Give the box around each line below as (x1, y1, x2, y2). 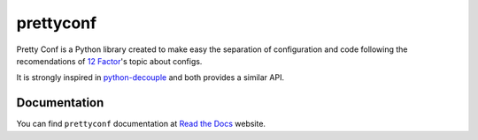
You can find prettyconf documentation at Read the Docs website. (16, 119, 266, 129)
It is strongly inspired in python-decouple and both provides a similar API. (16, 72, 285, 83)
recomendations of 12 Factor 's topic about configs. (16, 55, 203, 66)
